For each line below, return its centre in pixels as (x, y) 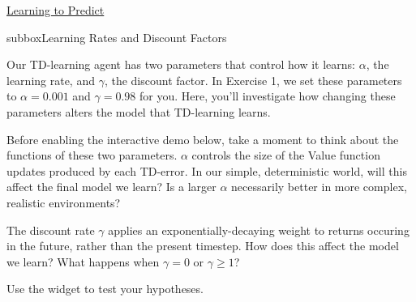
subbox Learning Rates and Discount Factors (117, 37)
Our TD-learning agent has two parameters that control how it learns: (181, 64)
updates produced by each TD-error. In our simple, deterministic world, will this (207, 170)
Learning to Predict (56, 10)
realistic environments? (64, 202)
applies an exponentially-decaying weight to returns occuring (259, 230)
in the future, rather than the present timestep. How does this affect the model (203, 246)
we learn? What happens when (83, 261)
